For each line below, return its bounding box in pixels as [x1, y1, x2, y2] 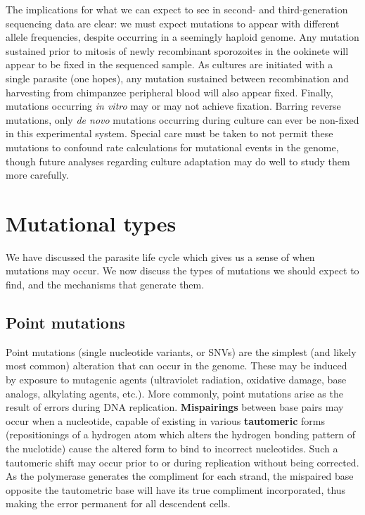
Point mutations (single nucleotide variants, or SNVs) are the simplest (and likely [6, 344, 357, 359]
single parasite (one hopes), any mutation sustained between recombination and [6, 70, 350, 85]
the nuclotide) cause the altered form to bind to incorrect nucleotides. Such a [6, 440, 338, 455]
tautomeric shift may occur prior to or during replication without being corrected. [6, 454, 359, 469]
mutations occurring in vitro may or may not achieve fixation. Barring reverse [6, 98, 341, 113]
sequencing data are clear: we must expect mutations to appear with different [6, 15, 340, 30]
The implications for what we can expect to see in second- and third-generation [6, 2, 348, 16]
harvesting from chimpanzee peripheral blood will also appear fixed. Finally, [6, 84, 333, 99]
